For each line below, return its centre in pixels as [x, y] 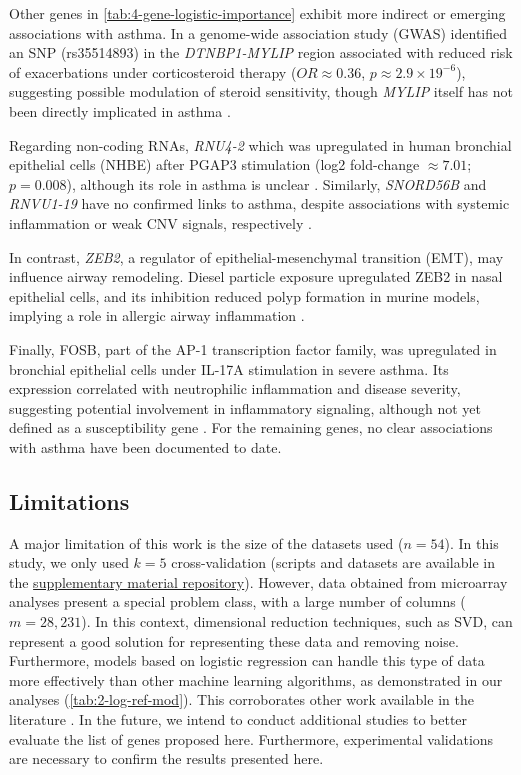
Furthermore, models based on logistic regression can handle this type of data [247, 660]
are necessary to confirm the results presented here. [166, 758]
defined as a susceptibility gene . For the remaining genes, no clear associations [251, 427]
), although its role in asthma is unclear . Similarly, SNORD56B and [276, 183]
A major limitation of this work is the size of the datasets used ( [206, 542]
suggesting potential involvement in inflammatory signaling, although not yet [245, 407]
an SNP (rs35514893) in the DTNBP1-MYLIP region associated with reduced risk [261, 52]
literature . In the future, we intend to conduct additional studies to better [238, 719]
